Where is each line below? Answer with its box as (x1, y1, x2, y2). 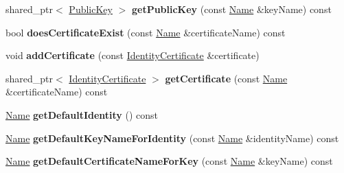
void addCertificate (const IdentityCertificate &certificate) (5, 48, 260, 62)
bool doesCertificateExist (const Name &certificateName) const (5, 25, 286, 39)
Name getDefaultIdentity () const (5, 107, 159, 122)
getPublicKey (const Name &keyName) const (131, 2, 332, 16)
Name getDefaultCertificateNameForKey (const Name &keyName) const (5, 154, 333, 168)
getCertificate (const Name (165, 71, 288, 85)
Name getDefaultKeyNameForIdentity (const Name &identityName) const (5, 130, 339, 145)
